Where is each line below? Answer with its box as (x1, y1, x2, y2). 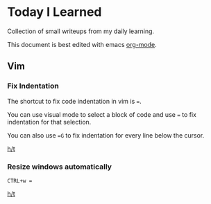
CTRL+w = (7, 177, 33, 184)
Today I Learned (7, 4, 102, 20)
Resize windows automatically (7, 162, 112, 171)
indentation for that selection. (7, 118, 92, 126)
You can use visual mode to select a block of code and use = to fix (7, 110, 196, 118)
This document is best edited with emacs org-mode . (7, 40, 158, 48)
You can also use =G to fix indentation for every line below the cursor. (7, 131, 205, 139)
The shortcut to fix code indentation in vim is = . (7, 97, 142, 105)
